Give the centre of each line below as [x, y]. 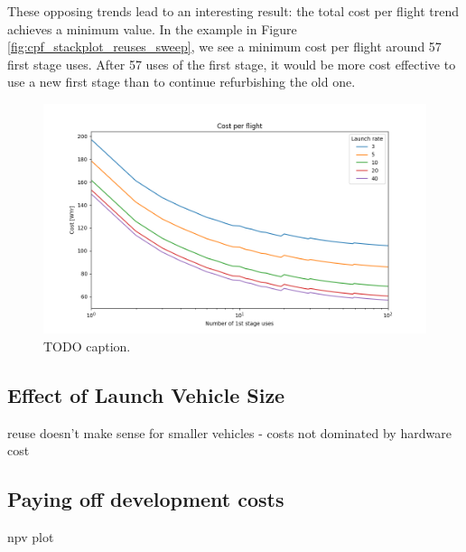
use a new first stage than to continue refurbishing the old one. [182, 82]
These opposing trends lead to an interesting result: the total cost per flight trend [233, 11]
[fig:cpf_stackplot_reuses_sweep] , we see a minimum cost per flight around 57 [224, 47]
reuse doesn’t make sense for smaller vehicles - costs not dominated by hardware [229, 432]
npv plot [31, 537]
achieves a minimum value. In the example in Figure [152, 28]
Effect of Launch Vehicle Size [146, 394]
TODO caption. [87, 346]
